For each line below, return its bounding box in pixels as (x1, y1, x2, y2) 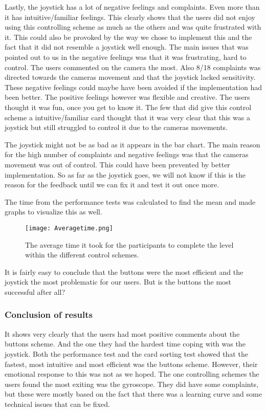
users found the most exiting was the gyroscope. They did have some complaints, (5, 378, 259, 389)
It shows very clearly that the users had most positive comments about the (5, 328, 240, 339)
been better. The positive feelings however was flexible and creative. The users (5, 92, 250, 102)
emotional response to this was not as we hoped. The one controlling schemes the (5, 369, 259, 379)
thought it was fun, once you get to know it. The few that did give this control (5, 101, 252, 112)
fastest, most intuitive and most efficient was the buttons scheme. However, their (5, 358, 258, 369)
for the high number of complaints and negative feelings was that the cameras (5, 149, 249, 160)
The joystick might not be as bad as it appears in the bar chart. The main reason (5, 139, 260, 149)
